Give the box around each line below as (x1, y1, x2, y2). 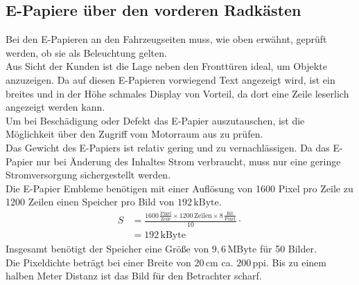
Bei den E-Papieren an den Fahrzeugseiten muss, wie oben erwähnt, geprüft (6, 32, 327, 46)
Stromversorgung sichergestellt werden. (6, 167, 171, 182)
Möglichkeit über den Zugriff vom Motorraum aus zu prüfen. (6, 127, 263, 141)
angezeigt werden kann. (6, 100, 105, 114)
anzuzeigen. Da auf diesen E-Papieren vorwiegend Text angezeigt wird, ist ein (6, 72, 335, 86)
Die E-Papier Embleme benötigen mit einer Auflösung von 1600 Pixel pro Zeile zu (6, 181, 353, 195)
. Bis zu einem (266, 255, 326, 269)
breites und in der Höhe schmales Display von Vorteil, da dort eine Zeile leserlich (6, 86, 349, 100)
